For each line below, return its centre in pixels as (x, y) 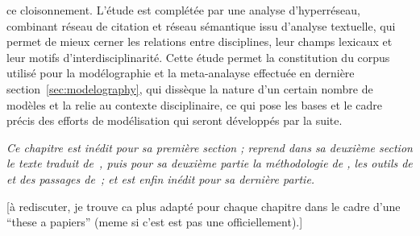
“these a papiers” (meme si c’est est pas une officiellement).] (155, 222)
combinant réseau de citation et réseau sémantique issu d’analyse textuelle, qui (201, 25)
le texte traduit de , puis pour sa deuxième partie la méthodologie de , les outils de (210, 163)
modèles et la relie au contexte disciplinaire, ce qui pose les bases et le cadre (194, 104)
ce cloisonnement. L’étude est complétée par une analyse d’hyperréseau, (183, 10)
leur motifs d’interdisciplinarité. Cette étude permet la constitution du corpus (198, 57)
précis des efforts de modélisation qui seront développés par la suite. (175, 120)
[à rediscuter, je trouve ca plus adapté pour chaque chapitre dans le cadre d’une (204, 206)
